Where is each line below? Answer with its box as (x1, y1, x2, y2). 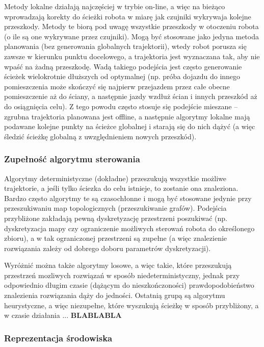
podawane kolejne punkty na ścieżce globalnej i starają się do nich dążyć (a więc (4, 121, 255, 132)
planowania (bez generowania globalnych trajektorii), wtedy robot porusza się (4, 41, 247, 52)
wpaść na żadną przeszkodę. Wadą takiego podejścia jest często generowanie (4, 61, 242, 71)
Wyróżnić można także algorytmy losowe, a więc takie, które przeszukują (4, 260, 232, 270)
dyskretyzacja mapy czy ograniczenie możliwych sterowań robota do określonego (4, 222, 255, 233)
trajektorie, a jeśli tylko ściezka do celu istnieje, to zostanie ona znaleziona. (4, 183, 239, 193)
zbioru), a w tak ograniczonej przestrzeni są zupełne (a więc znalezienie (4, 233, 227, 243)
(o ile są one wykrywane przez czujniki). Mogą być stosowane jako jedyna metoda (4, 31, 259, 41)
